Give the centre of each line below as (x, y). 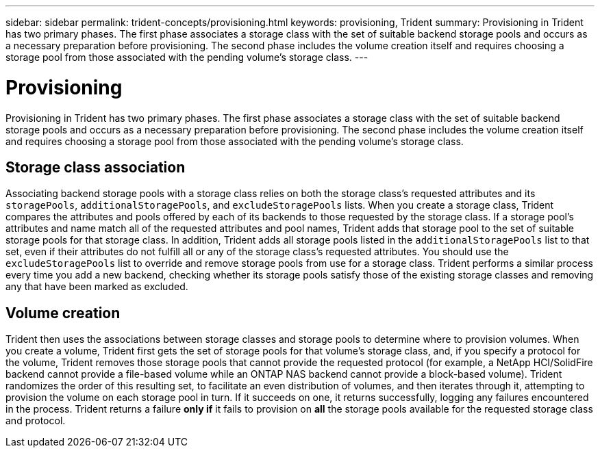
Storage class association (96, 167)
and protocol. (36, 421)
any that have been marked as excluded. (97, 287)
